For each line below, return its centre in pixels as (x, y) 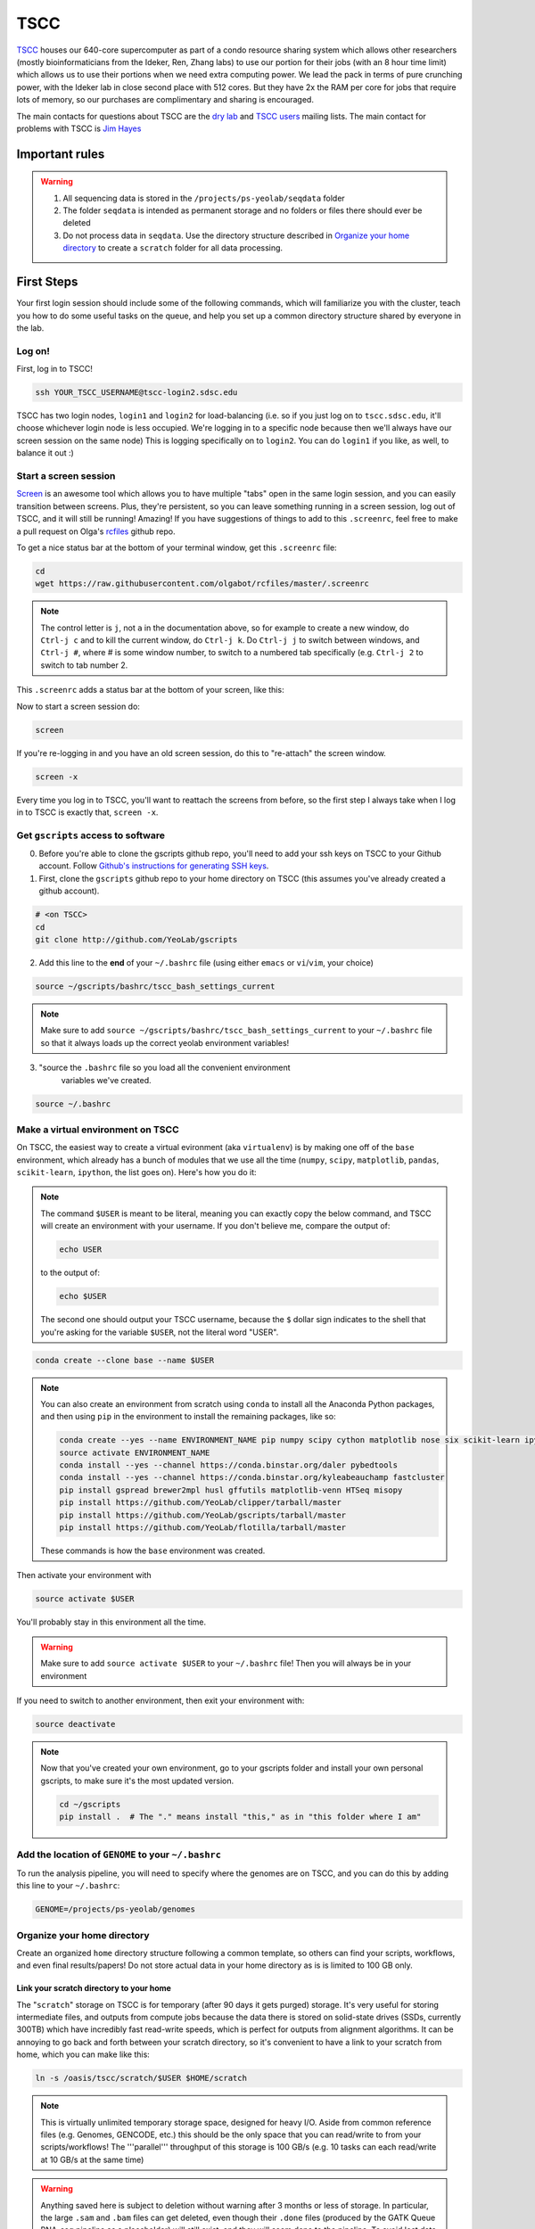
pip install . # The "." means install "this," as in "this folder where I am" (240, 1817)
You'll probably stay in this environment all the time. (111, 1622)
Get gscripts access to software (91, 835)
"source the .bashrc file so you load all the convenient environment (165, 1068)
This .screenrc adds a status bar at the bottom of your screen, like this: (150, 690)
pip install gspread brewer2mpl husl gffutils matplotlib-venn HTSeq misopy (231, 1490)
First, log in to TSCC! (55, 369)
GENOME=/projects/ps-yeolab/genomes (115, 1909)
